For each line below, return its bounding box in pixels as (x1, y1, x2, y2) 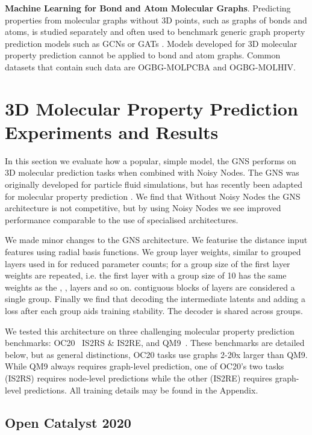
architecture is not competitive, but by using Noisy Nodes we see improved (5, 202, 281, 214)
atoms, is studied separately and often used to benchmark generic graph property (5, 25, 305, 38)
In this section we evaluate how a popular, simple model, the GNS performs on (5, 154, 296, 167)
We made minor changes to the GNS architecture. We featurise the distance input (5, 233, 308, 246)
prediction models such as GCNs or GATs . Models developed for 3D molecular (5, 37, 298, 49)
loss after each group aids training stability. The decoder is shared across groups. (5, 304, 303, 316)
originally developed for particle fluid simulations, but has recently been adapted (5, 178, 302, 191)
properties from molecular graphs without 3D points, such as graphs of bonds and (5, 13, 307, 26)
